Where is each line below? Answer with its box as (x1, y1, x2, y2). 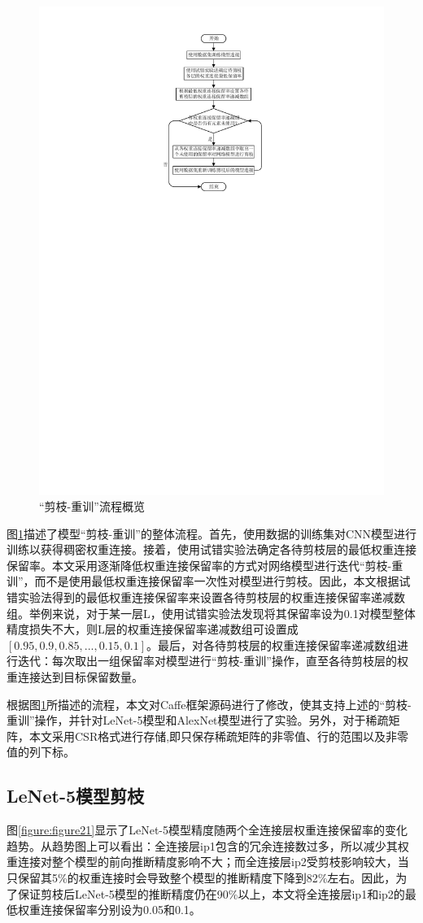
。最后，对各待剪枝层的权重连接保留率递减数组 (146, 636, 398, 653)
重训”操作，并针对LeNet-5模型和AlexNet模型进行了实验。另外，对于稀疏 (7, 712, 389, 729)
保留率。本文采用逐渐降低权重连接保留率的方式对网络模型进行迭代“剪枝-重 (7, 556, 403, 573)
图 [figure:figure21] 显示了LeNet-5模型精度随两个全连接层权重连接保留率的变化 (7, 821, 408, 838)
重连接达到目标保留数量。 (7, 668, 143, 686)
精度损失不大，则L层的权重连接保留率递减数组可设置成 (7, 620, 299, 638)
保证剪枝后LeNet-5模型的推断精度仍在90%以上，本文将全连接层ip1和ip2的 (17, 885, 405, 902)
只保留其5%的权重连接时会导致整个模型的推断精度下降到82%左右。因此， (7, 869, 396, 886)
